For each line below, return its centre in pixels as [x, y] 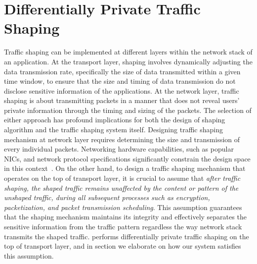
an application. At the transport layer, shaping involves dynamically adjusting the [128, 61]
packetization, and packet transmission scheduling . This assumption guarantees [123, 207]
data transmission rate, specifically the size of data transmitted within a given [122, 71]
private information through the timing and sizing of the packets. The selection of [128, 110]
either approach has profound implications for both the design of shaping [115, 120]
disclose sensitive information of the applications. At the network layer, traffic [122, 90]
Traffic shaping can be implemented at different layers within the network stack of [128, 52]
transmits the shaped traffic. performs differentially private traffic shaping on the [127, 236]
